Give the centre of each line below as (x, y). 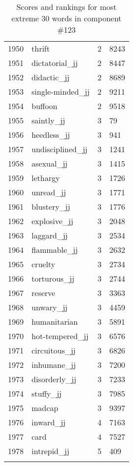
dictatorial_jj (55, 63)
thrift (41, 48)
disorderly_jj (54, 379)
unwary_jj (50, 307)
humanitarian (55, 321)
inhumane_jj (54, 365)
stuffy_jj (47, 393)
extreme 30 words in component (66, 18)
